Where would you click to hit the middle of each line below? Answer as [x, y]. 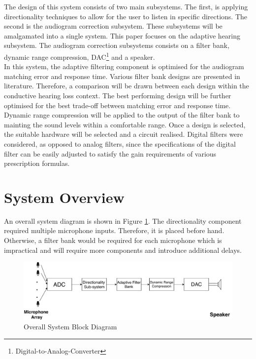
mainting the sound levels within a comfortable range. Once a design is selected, [125, 124]
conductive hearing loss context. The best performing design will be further [118, 95]
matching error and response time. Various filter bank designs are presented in [122, 76]
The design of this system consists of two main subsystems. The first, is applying [126, 6]
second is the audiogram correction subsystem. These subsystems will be [113, 26]
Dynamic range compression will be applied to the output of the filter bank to [122, 115]
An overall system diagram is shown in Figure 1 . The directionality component [123, 220]
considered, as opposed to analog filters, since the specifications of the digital [120, 143]
